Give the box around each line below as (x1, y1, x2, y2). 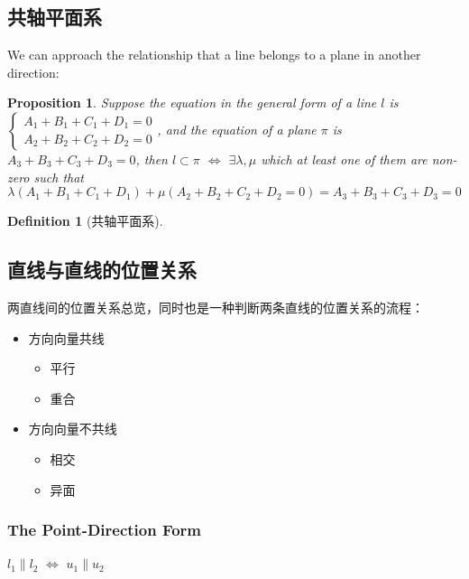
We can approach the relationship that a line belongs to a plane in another (7, 45, 421, 64)
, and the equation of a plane (157, 119, 317, 138)
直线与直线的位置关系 (7, 256, 197, 284)
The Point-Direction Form (7, 518, 202, 541)
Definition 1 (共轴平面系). (7, 211, 163, 230)
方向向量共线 (28, 328, 105, 347)
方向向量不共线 (28, 419, 117, 438)
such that (33, 167, 84, 186)
